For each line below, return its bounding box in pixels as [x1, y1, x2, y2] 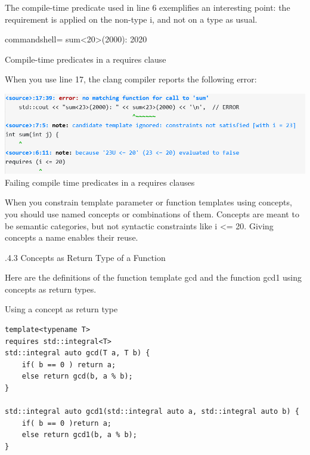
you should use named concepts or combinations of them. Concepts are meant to [5, 207, 299, 220]
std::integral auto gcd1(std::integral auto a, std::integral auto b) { [5, 407, 299, 416]
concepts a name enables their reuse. [5, 231, 138, 244]
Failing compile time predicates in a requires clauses [5, 176, 195, 188]
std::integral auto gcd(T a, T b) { [5, 349, 150, 358]
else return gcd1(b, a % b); [21, 431, 137, 439]
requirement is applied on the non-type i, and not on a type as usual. [5, 13, 258, 25]
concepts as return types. [5, 282, 97, 295]
